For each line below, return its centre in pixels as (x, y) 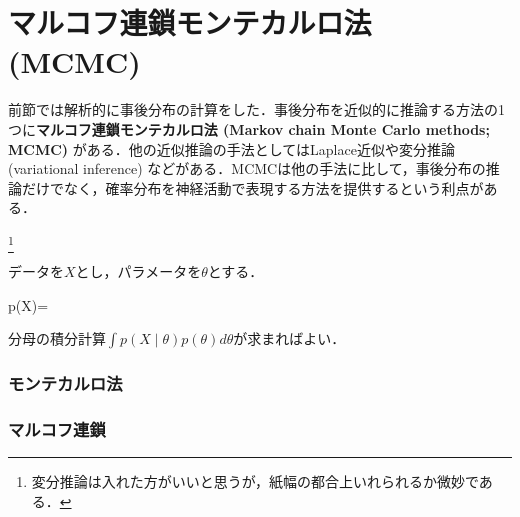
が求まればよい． (289, 338)
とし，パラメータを (138, 271)
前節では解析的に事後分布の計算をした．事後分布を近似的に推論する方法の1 (256, 109)
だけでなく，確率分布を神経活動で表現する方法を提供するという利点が (252, 187)
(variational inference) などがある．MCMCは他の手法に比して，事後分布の (247, 168)
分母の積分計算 (57, 338)
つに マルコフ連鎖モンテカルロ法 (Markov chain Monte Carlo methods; (249, 128)
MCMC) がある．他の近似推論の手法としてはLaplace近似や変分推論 (231, 148)
